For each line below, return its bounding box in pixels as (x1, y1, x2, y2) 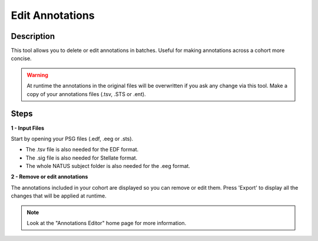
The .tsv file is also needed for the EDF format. (25, 146, 139, 153)
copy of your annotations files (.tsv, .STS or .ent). (26, 90, 147, 97)
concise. (11, 55, 32, 62)
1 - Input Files (11, 124, 44, 131)
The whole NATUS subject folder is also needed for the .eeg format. (25, 163, 191, 170)
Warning (26, 71, 48, 78)
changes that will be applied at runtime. (11, 192, 107, 200)
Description (11, 31, 55, 41)
